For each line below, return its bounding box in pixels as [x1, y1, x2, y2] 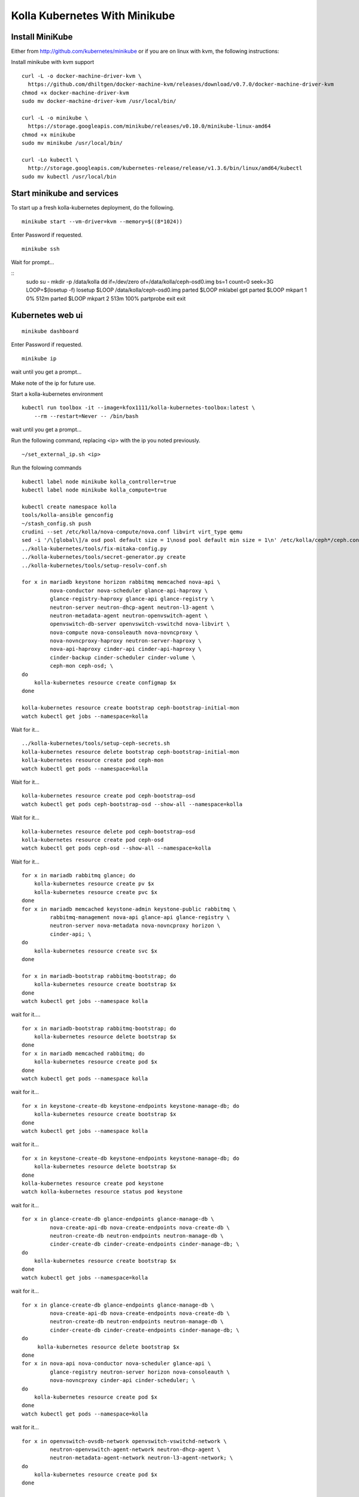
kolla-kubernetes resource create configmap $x [34, 680, 177, 686]
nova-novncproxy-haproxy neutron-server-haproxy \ [50, 638, 202, 644]
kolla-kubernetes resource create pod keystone [22, 1180, 164, 1187]
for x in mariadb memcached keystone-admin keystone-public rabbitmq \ [22, 905, 236, 913]
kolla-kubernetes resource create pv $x [34, 880, 155, 887]
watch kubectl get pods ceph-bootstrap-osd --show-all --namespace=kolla [22, 801, 243, 808]
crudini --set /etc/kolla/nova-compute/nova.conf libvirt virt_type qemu [22, 529, 243, 535]
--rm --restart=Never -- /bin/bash [34, 413, 139, 419]
